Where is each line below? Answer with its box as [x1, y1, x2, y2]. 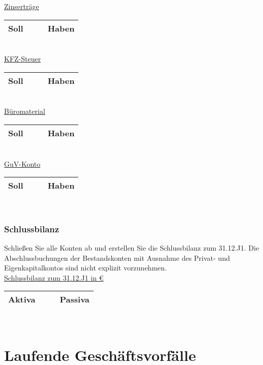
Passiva [60, 293, 90, 306]
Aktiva [8, 293, 36, 306]
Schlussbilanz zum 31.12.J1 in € [4, 272, 104, 283]
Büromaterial [4, 106, 45, 116]
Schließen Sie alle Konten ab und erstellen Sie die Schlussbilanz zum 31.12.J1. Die [4, 242, 259, 253]
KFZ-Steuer [4, 53, 41, 64]
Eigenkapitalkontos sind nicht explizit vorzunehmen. [4, 262, 167, 273]
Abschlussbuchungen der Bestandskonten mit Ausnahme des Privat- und [4, 252, 230, 263]
